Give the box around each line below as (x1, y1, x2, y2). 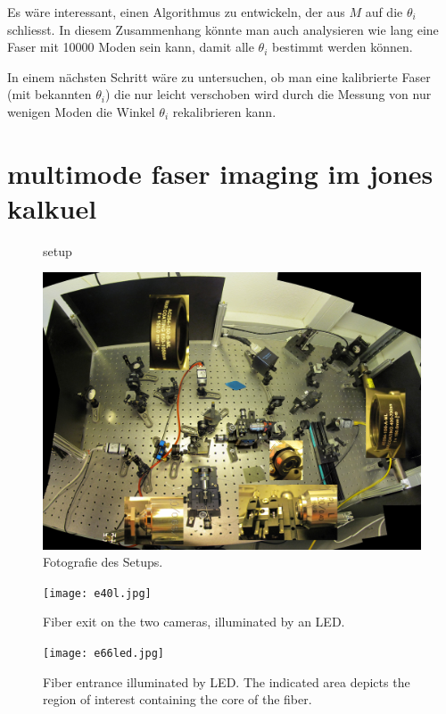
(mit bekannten (7, 85, 92, 104)
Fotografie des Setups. (43, 552, 163, 571)
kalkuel (7, 189, 97, 226)
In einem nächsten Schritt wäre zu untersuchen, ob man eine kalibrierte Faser (7, 67, 431, 86)
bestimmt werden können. (271, 37, 413, 56)
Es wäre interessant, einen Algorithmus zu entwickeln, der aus (7, 3, 345, 21)
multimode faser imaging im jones (7, 154, 434, 191)
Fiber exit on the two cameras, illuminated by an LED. (43, 612, 345, 631)
